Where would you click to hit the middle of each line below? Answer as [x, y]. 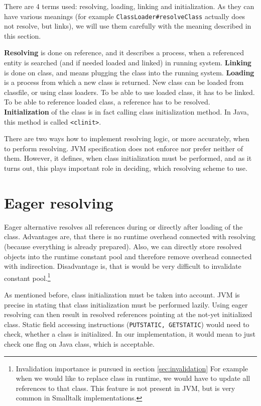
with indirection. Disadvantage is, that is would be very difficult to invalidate [123, 266]
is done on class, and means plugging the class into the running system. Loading [129, 72]
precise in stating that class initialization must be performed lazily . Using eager [126, 304]
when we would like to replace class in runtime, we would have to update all [133, 378]
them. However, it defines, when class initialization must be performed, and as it [128, 158]
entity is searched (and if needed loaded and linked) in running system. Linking [128, 63]
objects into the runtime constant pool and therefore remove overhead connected [128, 256]
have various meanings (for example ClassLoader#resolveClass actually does [125, 16]
